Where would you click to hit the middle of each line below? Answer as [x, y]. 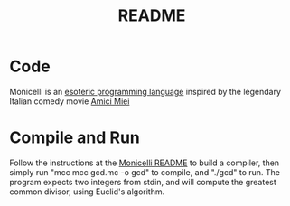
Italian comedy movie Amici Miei [70, 101]
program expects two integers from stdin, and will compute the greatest [143, 182]
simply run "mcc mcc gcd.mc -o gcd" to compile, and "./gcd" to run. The [145, 172]
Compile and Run [75, 138]
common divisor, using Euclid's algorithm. [87, 192]
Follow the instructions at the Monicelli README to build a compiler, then [145, 163]
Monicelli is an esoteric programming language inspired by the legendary [145, 91]
